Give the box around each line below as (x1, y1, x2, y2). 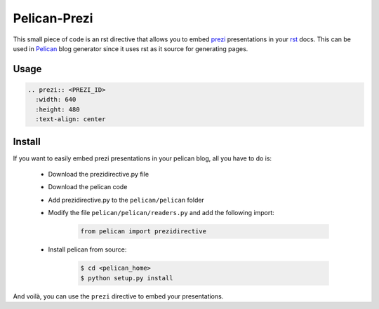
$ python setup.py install (80, 274, 173, 282)
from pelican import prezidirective (80, 228, 207, 235)
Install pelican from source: (48, 245, 127, 254)
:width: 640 (35, 95, 77, 104)
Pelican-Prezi (13, 11, 93, 26)
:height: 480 (35, 105, 80, 114)
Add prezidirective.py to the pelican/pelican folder (48, 195, 205, 204)
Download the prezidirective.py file (48, 170, 149, 178)
